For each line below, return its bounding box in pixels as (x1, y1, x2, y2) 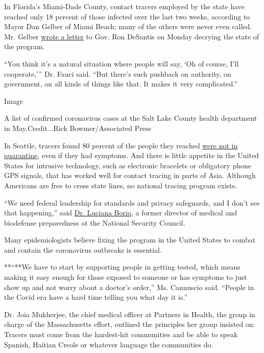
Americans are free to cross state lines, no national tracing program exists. (4, 180, 237, 190)
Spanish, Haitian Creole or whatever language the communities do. (4, 339, 213, 349)
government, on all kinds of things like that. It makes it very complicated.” (4, 78, 237, 89)
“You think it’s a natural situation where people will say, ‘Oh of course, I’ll (4, 58, 239, 69)
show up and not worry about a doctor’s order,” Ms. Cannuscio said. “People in (4, 281, 254, 292)
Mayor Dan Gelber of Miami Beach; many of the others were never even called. (4, 21, 252, 32)
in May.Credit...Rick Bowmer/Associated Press (4, 122, 151, 133)
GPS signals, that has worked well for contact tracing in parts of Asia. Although (4, 170, 256, 181)
